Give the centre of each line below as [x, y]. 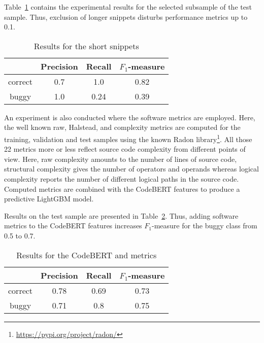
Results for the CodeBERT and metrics [87, 255]
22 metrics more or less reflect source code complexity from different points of [125, 149]
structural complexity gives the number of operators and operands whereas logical [131, 169]
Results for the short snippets [86, 46]
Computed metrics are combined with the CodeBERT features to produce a [122, 188]
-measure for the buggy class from [205, 226]
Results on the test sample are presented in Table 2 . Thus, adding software [121, 215]
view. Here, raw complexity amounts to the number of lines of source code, [121, 159]
